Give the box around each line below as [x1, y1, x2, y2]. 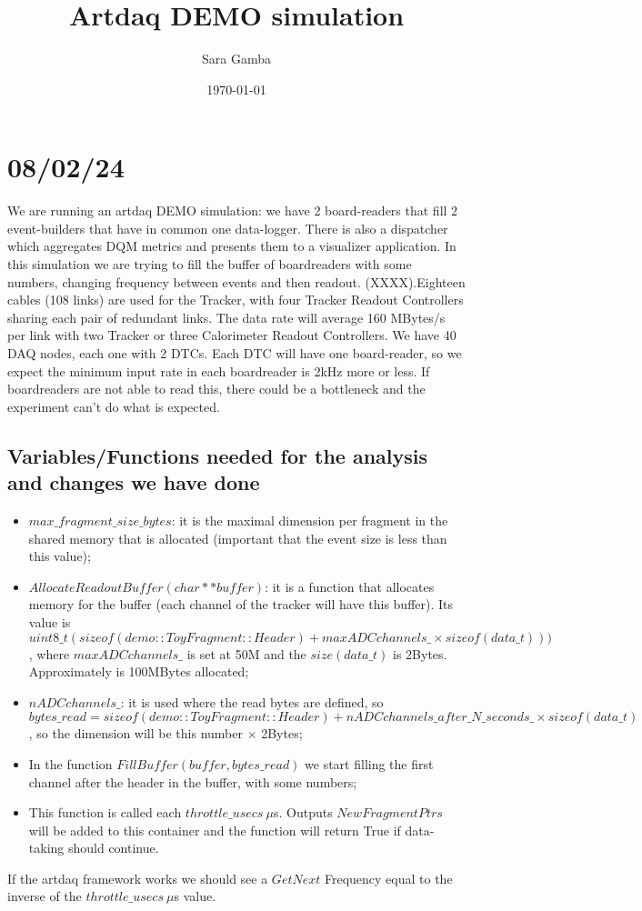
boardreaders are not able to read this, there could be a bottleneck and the [7, 379, 426, 398]
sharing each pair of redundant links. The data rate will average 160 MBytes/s [7, 307, 446, 326]
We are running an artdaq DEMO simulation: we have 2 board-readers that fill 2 [7, 201, 458, 220]
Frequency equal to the [324, 868, 453, 887]
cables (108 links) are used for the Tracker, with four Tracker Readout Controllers [7, 290, 464, 309]
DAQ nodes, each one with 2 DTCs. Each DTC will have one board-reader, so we [7, 344, 462, 362]
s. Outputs [273, 803, 333, 822]
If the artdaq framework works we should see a [7, 868, 268, 887]
